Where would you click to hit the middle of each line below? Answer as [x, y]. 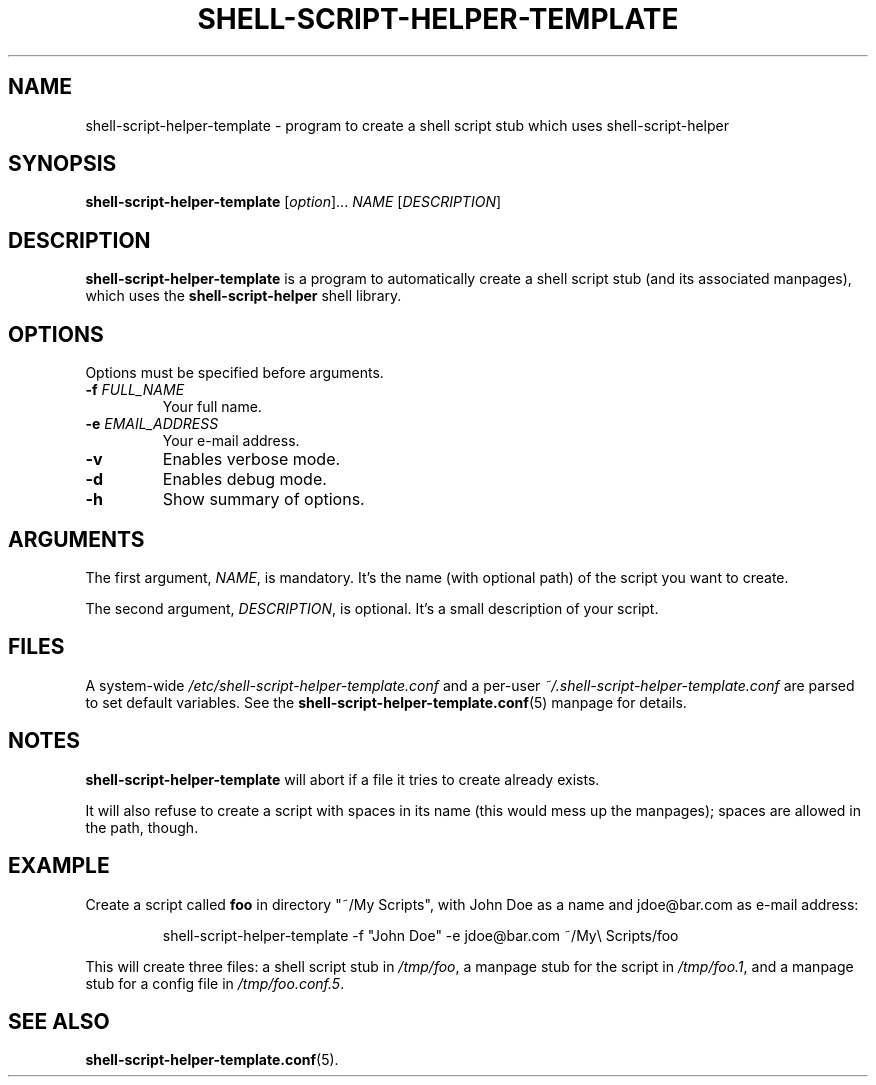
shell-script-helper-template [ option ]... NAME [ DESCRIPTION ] [293, 202]
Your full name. [212, 407]
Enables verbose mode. [251, 459]
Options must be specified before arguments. [234, 373]
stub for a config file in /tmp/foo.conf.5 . [215, 983]
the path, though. [142, 827]
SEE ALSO [59, 1021]
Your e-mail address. [231, 441]
